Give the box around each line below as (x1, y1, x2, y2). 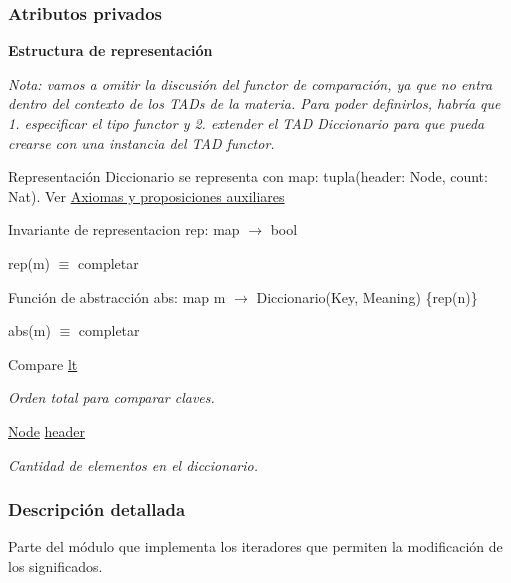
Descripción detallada (8, 497, 186, 522)
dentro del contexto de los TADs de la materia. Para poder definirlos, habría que (8, 93, 501, 114)
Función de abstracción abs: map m (8, 286, 226, 307)
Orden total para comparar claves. (8, 387, 215, 408)
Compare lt (8, 353, 78, 374)
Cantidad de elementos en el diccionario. (8, 454, 258, 475)
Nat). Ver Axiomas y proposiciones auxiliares (8, 185, 285, 206)
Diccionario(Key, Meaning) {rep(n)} (256, 286, 478, 307)
